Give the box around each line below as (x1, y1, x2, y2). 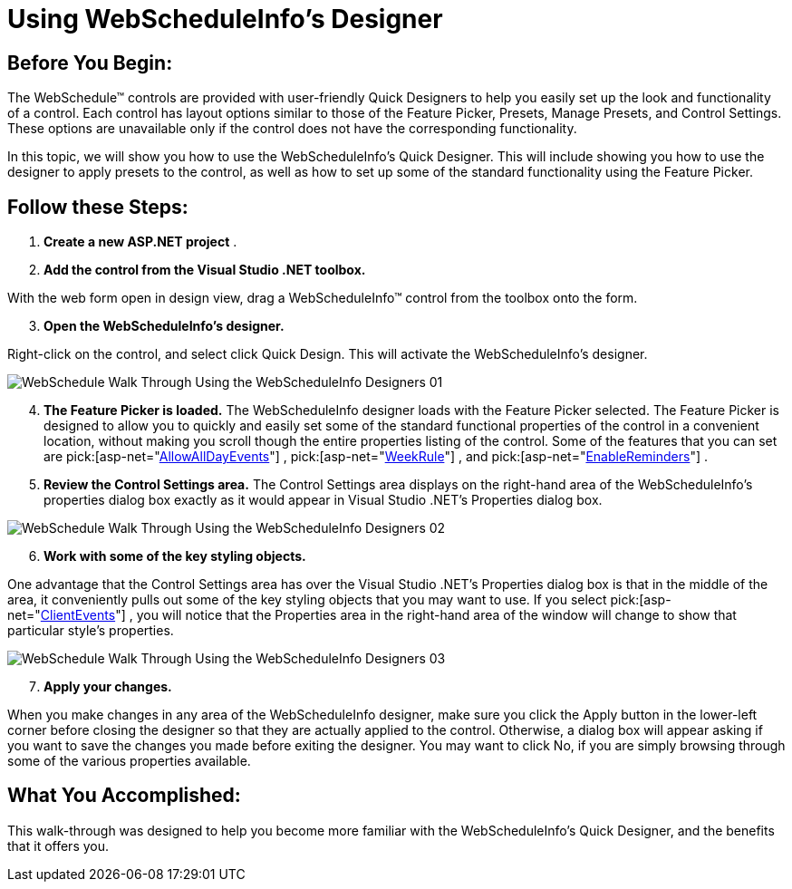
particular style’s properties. (7, 623, 174, 639)
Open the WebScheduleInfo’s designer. (43, 318, 285, 334)
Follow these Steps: (7, 195, 188, 218)
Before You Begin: (7, 51, 173, 74)
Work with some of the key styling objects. (43, 548, 306, 565)
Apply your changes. (43, 679, 172, 695)
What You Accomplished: (7, 784, 241, 807)
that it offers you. (7, 837, 110, 854)
